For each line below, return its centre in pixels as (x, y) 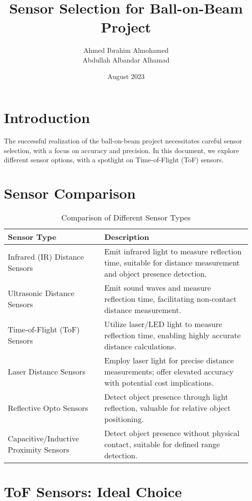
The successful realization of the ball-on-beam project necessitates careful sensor (123, 141)
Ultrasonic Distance (41, 293)
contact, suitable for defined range (162, 444)
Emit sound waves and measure (158, 287)
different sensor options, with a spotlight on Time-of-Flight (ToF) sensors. (114, 160)
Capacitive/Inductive (44, 438)
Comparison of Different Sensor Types (126, 217)
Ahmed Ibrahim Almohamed (126, 50)
